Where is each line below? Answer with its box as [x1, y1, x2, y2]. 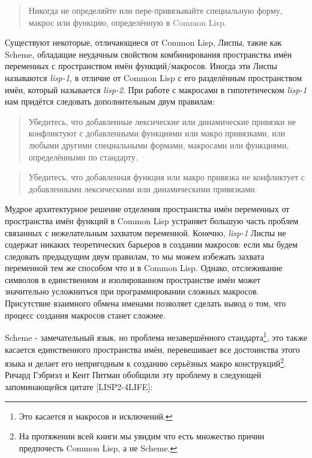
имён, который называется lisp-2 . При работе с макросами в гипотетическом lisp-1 [5, 83, 307, 96]
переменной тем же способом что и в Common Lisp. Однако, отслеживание [5, 261, 283, 274]
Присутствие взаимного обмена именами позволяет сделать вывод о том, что [5, 297, 286, 310]
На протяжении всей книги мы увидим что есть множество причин [19, 430, 265, 442]
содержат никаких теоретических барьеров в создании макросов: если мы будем [5, 238, 298, 251]
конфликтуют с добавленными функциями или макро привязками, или [28, 127, 286, 139]
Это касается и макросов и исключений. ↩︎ [19, 409, 173, 422]
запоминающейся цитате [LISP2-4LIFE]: [5, 380, 153, 392]
